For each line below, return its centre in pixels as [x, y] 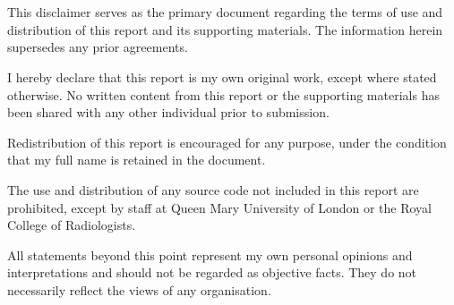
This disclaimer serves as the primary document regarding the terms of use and [225, 12]
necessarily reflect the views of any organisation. [139, 289]
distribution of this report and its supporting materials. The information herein [225, 29]
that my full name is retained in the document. [137, 160]
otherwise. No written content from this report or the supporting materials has [223, 94]
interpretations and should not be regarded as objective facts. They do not [212, 272]
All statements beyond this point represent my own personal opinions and [210, 254]
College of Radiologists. [72, 225]
